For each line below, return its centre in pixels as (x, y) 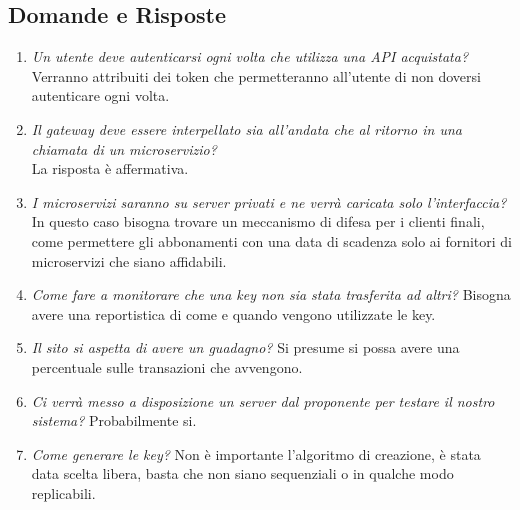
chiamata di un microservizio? (124, 148)
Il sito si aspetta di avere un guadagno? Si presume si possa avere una (245, 347)
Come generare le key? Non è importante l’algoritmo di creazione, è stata (256, 453)
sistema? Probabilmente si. (114, 420)
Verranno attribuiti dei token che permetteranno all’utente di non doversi (256, 75)
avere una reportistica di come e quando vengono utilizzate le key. (233, 313)
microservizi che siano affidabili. (129, 260)
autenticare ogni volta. (100, 95)
